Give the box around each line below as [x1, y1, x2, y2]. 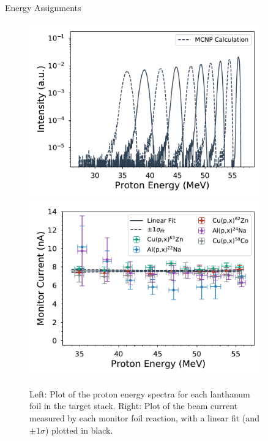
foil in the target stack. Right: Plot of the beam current [29, 399, 238, 412]
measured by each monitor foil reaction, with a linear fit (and [29, 411, 259, 424]
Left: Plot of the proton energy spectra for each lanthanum [29, 387, 250, 400]
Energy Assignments [5, 1, 81, 13]
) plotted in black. [45, 423, 113, 436]
